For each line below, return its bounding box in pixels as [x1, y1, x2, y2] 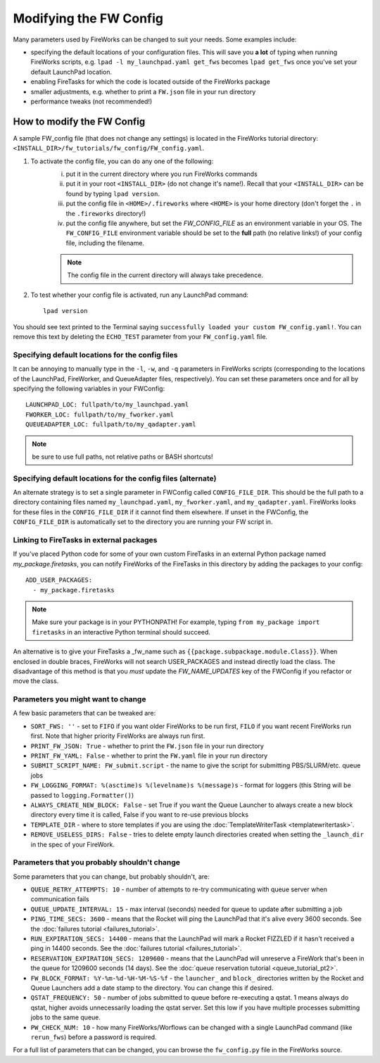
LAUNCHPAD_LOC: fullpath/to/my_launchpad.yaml [25, 401, 189, 409]
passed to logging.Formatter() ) [30, 791, 134, 799]
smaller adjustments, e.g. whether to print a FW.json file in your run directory [30, 87, 256, 96]
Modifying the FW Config [13, 11, 163, 26]
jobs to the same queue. [30, 1013, 101, 1021]
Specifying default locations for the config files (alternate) [13, 473, 217, 483]
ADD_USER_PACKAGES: [25, 576, 93, 584]
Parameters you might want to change [13, 694, 146, 704]
